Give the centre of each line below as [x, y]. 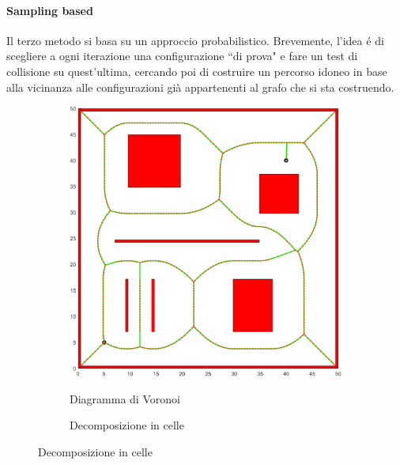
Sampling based [50, 10]
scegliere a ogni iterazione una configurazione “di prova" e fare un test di [182, 56]
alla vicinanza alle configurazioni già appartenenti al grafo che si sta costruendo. [200, 87]
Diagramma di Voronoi [125, 398]
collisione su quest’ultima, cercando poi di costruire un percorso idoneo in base [197, 71]
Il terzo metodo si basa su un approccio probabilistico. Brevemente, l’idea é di [195, 40]
